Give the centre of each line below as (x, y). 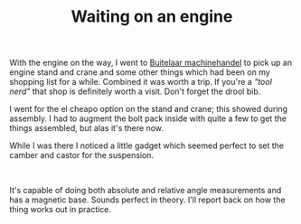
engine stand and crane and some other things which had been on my (140, 72)
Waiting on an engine (152, 17)
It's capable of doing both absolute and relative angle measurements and (146, 191)
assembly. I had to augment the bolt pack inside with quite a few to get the (148, 118)
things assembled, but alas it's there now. (87, 128)
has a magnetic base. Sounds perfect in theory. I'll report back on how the (148, 200)
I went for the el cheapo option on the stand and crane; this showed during (148, 109)
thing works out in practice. (60, 210)
